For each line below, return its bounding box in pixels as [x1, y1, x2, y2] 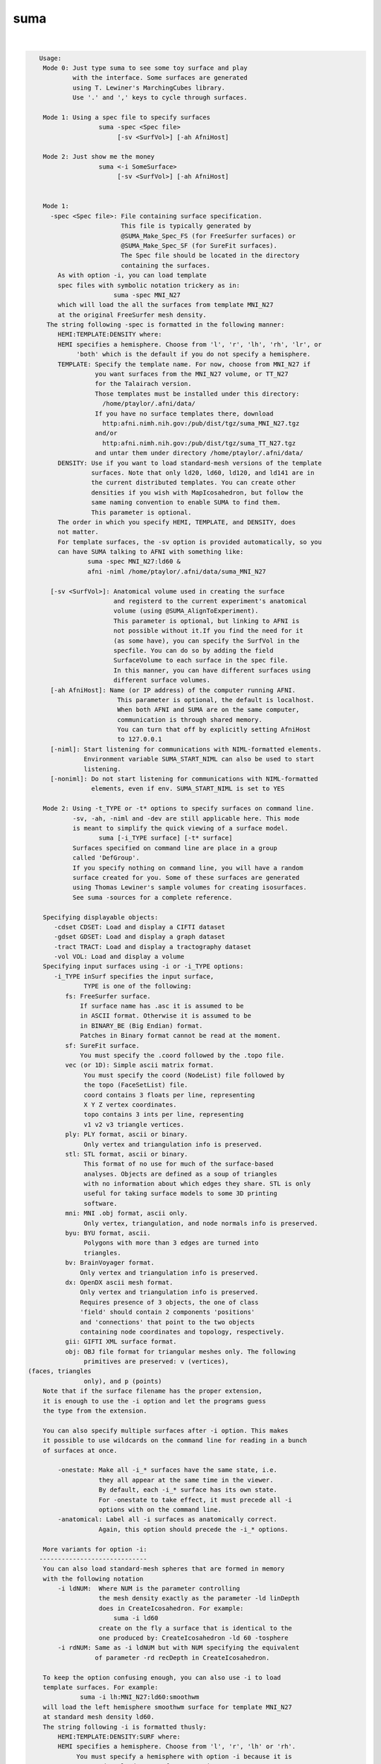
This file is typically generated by [121, 222, 252, 230]
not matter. [57, 528, 99, 536]
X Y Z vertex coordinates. [83, 1101, 177, 1108]
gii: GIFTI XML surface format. [64, 1338, 177, 1346]
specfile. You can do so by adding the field [113, 646, 274, 654]
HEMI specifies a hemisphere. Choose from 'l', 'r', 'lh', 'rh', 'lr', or [57, 340, 322, 349]
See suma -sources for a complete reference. [72, 893, 233, 901]
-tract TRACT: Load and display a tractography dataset [54, 943, 252, 950]
